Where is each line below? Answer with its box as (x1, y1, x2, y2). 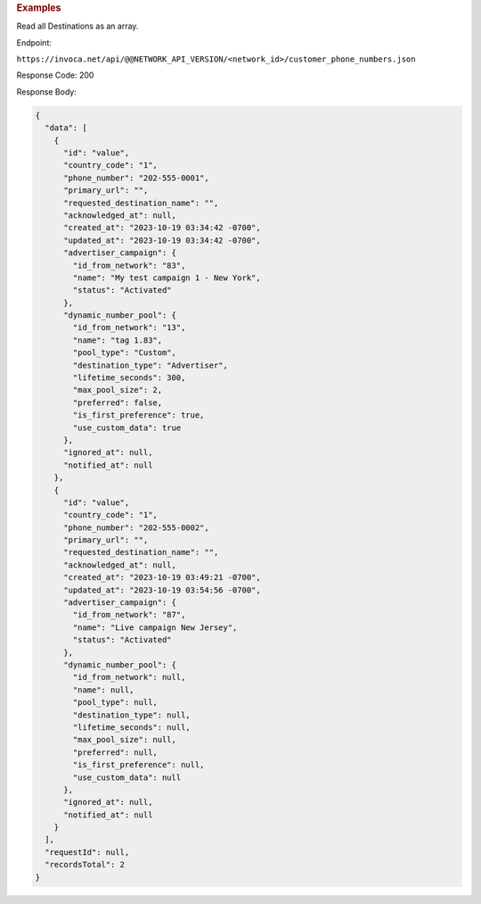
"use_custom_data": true (72, 422, 182, 433)
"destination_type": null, (72, 709, 191, 720)
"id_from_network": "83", (72, 260, 186, 270)
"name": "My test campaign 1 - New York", (72, 272, 262, 283)
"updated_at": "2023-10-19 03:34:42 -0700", (63, 235, 262, 245)
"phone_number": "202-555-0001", (63, 172, 209, 183)
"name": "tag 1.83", (72, 335, 163, 345)
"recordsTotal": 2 (45, 859, 125, 870)
